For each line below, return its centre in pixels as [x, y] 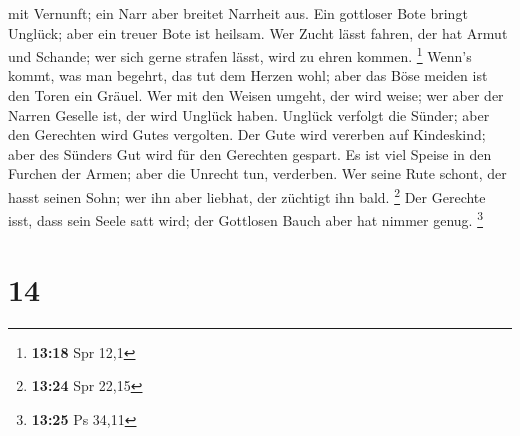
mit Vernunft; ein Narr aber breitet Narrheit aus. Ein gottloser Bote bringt [238, 13]
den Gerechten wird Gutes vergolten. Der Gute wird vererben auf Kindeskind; [247, 134]
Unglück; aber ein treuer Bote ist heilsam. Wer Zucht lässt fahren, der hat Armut [258, 32]
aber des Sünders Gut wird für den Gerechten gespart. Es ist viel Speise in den [250, 153]
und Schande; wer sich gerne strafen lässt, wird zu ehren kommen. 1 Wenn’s [240, 54]
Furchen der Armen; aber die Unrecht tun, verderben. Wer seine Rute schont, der [257, 173]
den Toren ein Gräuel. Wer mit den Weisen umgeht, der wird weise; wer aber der [256, 95]
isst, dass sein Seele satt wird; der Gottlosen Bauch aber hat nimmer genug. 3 [246, 218]
